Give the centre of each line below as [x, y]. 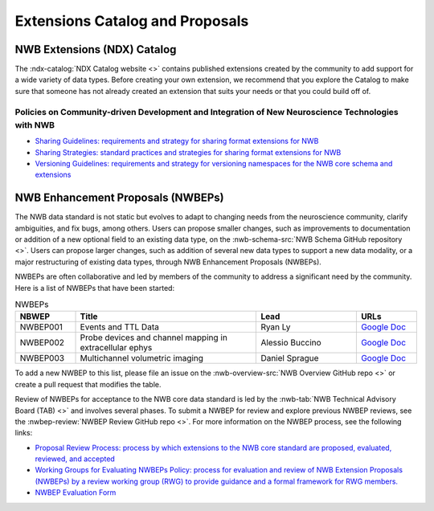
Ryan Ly [276, 327]
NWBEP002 [42, 343]
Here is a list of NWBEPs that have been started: [95, 288]
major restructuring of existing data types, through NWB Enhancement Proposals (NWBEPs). [168, 262]
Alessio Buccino [291, 343]
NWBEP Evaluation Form [76, 493]
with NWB [35, 125]
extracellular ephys [116, 348]
